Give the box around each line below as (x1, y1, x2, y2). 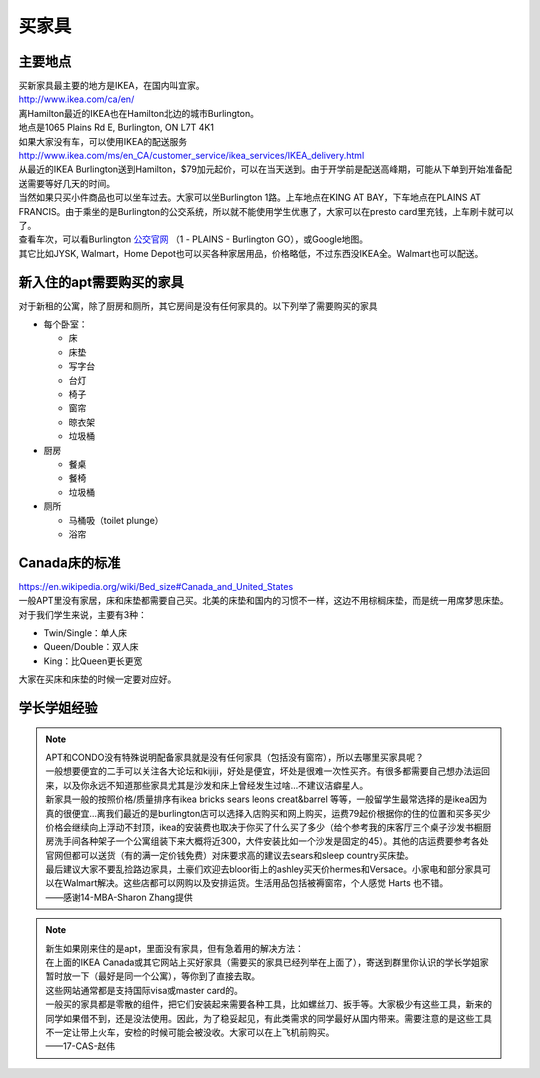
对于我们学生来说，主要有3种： (18, 608, 147, 620)
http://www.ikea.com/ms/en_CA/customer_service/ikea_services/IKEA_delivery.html (18, 150, 365, 162)
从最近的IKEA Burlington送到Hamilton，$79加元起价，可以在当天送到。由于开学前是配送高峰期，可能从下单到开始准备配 (18, 163, 512, 175)
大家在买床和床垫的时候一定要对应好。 (18, 673, 177, 685)
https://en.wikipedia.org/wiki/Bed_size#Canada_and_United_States (18, 580, 294, 592)
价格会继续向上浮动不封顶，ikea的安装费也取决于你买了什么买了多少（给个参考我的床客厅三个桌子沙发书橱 (45, 821, 483, 833)
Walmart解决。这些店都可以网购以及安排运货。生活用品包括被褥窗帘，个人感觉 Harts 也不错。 (62, 877, 449, 889)
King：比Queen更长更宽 (43, 655, 143, 667)
